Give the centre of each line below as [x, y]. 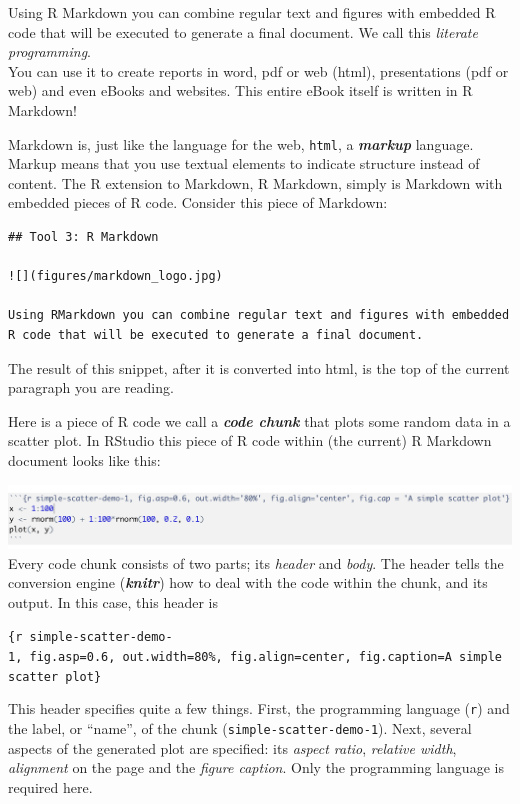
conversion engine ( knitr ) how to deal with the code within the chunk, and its [248, 582]
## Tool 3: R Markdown [83, 237]
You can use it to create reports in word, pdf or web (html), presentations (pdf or [258, 70]
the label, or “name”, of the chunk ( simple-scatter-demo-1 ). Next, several [240, 728]
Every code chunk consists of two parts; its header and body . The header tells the [256, 562]
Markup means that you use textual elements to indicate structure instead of [244, 163]
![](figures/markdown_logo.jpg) [115, 276]
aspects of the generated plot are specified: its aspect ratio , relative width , [232, 747]
